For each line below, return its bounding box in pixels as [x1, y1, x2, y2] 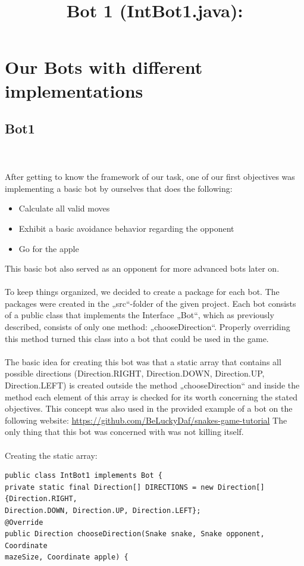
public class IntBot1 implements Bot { [5, 471, 162, 480]
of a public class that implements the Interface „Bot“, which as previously [5, 309, 274, 321]
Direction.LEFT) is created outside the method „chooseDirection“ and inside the [5, 379, 300, 391]
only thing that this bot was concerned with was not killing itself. [5, 425, 244, 438]
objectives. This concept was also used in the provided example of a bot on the [5, 402, 293, 415]
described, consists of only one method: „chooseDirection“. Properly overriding [5, 321, 290, 333]
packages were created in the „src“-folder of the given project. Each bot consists [5, 297, 296, 309]
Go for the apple [18, 242, 79, 254]
